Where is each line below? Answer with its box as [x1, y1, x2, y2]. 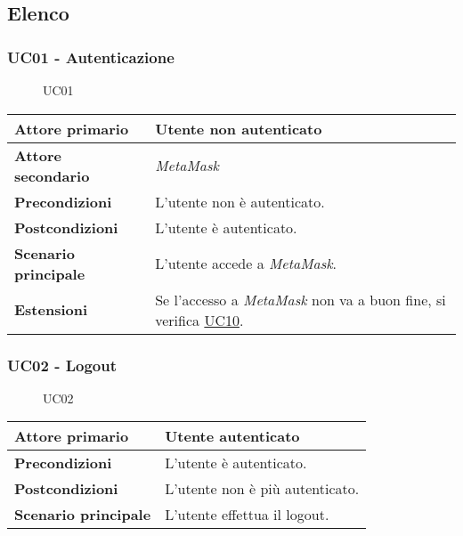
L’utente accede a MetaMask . [155, 253, 337, 274]
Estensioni [14, 299, 88, 321]
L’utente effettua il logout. [165, 504, 329, 525]
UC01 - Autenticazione [7, 45, 175, 68]
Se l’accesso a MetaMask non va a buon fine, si [155, 288, 446, 310]
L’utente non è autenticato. [155, 191, 325, 212]
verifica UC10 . [155, 309, 244, 330]
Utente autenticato [165, 426, 300, 447]
